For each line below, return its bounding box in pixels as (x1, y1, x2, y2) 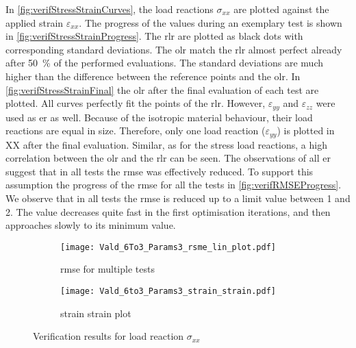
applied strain (5, 15, 64, 29)
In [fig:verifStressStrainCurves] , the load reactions (5, 2, 214, 16)
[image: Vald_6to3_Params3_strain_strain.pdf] (60, 286, 276, 297)
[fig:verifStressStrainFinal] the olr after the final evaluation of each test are (5, 82, 319, 97)
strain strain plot (60, 306, 131, 320)
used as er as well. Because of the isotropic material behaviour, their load (5, 110, 313, 124)
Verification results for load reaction (33, 329, 184, 343)
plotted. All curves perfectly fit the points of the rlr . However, (5, 96, 266, 110)
